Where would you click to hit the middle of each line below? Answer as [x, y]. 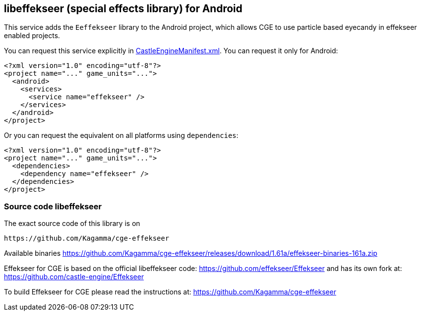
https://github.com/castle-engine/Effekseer [74, 277]
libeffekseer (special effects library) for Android [123, 9]
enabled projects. [32, 36]
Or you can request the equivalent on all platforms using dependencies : [121, 135]
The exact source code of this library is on [72, 224]
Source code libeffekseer [53, 206]
